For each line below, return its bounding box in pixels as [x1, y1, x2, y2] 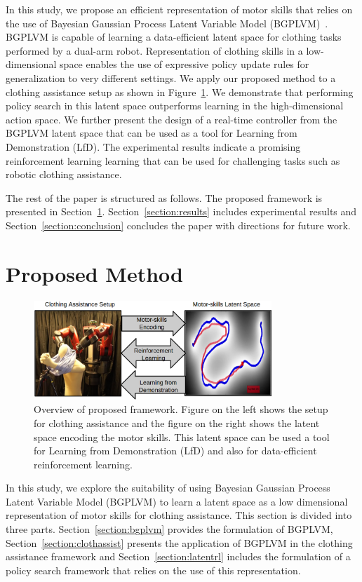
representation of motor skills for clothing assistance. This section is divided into [6, 508, 352, 522]
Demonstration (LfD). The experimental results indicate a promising [6, 139, 301, 154]
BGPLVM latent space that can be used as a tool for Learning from [6, 126, 297, 140]
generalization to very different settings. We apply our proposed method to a [6, 70, 336, 85]
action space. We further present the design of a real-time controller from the [6, 111, 337, 126]
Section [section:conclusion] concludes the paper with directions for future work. [6, 217, 351, 232]
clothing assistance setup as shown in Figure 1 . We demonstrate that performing [6, 84, 354, 99]
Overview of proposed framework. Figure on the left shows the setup [34, 402, 328, 417]
